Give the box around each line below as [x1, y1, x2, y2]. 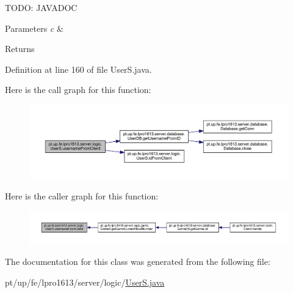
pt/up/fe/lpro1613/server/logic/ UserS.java [5, 275, 165, 288]
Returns [5, 42, 35, 55]
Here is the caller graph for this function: [5, 189, 159, 202]
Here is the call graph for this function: [5, 83, 151, 96]
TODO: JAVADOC [5, 1, 78, 13]
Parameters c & [5, 21, 63, 34]
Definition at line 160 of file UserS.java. [5, 62, 152, 75]
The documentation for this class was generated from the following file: [5, 255, 270, 268]
